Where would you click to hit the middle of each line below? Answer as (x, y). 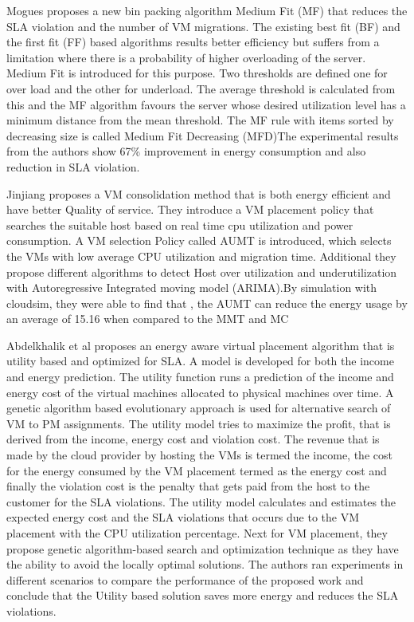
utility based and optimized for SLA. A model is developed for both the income (200, 361)
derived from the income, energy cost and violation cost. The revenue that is (193, 439)
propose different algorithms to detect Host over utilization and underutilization (202, 272)
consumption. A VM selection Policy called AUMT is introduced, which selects (199, 240)
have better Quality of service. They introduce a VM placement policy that (190, 209)
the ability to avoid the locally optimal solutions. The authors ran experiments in (205, 564)
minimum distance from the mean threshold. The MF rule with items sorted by (200, 120)
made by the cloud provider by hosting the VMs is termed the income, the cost (199, 455)
